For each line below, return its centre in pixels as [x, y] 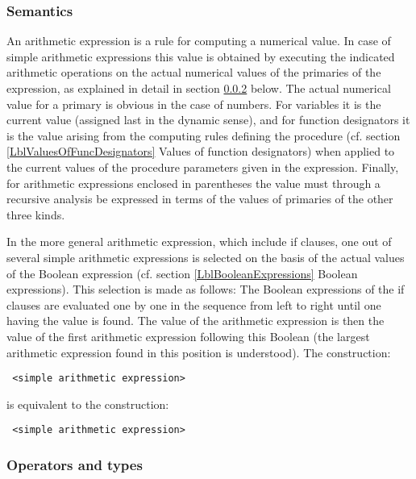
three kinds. [36, 214]
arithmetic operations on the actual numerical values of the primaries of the [194, 72]
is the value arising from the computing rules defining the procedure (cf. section [204, 135]
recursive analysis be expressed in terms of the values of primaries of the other [200, 199]
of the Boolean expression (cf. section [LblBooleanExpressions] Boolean [182, 273]
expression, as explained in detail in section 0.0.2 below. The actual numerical [199, 88]
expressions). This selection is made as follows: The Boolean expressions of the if [206, 289]
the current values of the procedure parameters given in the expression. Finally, [203, 167]
